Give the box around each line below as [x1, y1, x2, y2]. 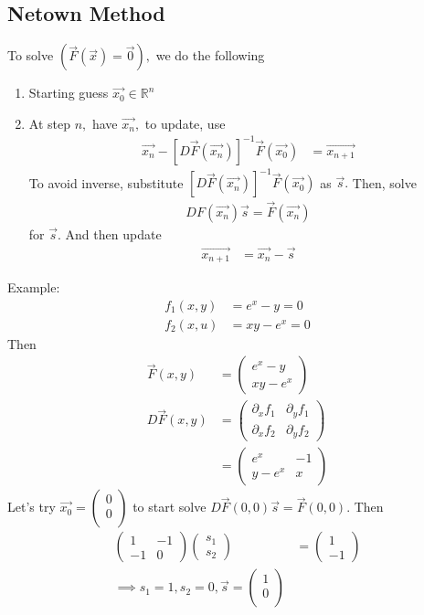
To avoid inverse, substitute [28, 173, 184, 192]
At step [28, 113, 70, 133]
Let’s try [7, 497, 56, 516]
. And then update [58, 224, 162, 243]
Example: [7, 277, 60, 296]
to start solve [132, 497, 207, 516]
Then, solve [352, 173, 417, 192]
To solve [7, 46, 54, 65]
